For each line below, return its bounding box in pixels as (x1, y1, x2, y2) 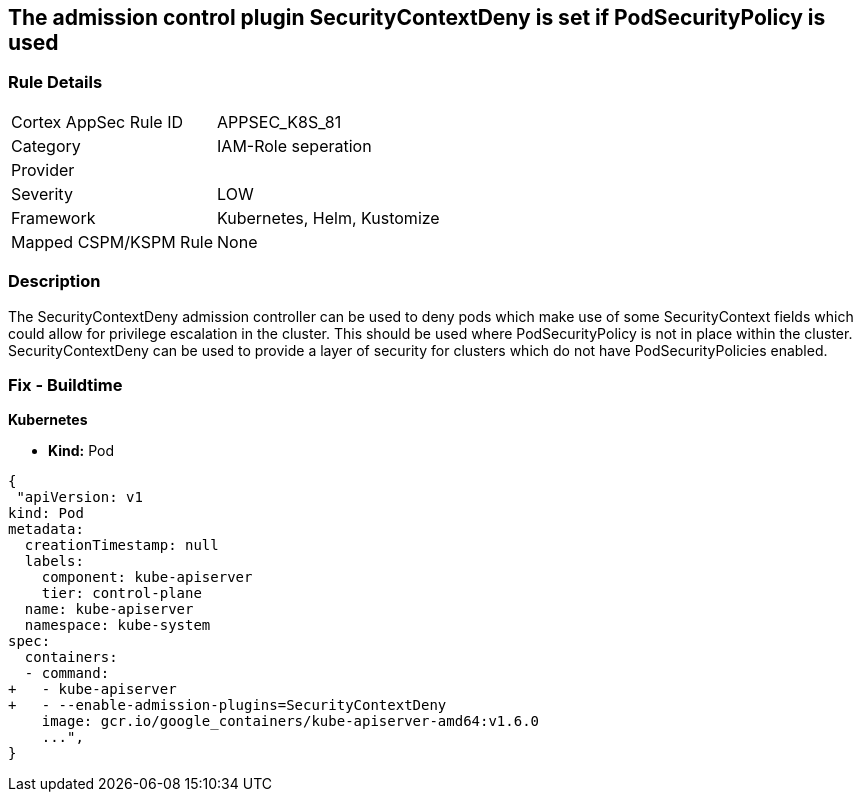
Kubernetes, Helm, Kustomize (217, 207, 440, 228)
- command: (24, 665, 110, 682)
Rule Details (8, 72, 103, 93)
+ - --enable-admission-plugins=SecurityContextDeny (8, 697, 447, 714)
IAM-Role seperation (217, 135, 372, 156)
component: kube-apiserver (41, 569, 253, 586)
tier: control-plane (41, 585, 202, 602)
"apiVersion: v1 (16, 489, 143, 506)
